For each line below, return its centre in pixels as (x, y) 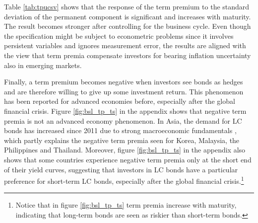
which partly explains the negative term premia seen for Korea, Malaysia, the (122, 140)
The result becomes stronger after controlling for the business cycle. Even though (128, 26)
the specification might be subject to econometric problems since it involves (119, 36)
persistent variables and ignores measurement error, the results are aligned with (125, 45)
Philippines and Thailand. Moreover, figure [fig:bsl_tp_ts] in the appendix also (125, 150)
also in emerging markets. (43, 65)
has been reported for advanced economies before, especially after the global (120, 101)
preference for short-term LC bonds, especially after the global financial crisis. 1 (124, 180)
